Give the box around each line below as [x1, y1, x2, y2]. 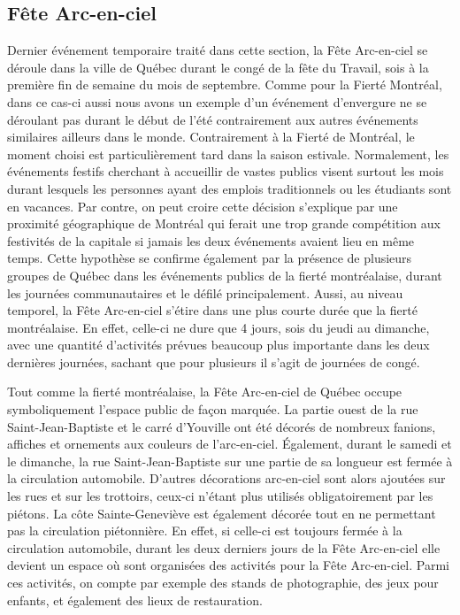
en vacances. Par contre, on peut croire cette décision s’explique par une [7, 196, 398, 215]
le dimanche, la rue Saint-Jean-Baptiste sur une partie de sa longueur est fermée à [7, 451, 453, 470]
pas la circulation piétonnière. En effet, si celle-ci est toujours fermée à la [7, 521, 402, 540]
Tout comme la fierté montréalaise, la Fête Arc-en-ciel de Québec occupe [7, 382, 402, 401]
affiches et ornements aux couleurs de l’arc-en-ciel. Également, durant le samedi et [7, 434, 452, 453]
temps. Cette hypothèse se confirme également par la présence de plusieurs [7, 249, 412, 267]
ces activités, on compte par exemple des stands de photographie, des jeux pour [7, 573, 439, 592]
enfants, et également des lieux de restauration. [7, 590, 263, 609]
